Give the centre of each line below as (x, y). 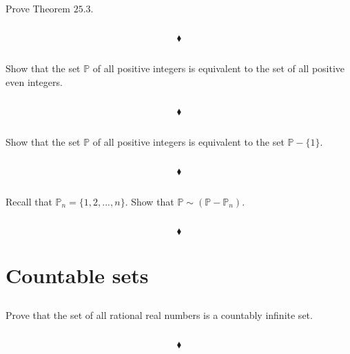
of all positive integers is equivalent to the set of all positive (219, 68)
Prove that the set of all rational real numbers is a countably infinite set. (159, 315)
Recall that (29, 201)
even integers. (34, 81)
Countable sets (77, 275)
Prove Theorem (38, 9)
